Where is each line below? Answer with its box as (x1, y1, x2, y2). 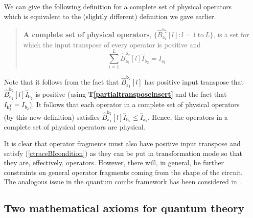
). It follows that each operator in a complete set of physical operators (29, 99, 240, 109)
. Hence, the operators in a (148, 111, 228, 122)
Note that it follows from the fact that (4, 77, 119, 87)
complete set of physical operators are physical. (4, 122, 145, 132)
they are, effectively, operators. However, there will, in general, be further (4, 157, 224, 168)
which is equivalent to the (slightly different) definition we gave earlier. (4, 11, 216, 21)
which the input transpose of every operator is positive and (23, 39, 201, 49)
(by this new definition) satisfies (4, 111, 100, 122)
